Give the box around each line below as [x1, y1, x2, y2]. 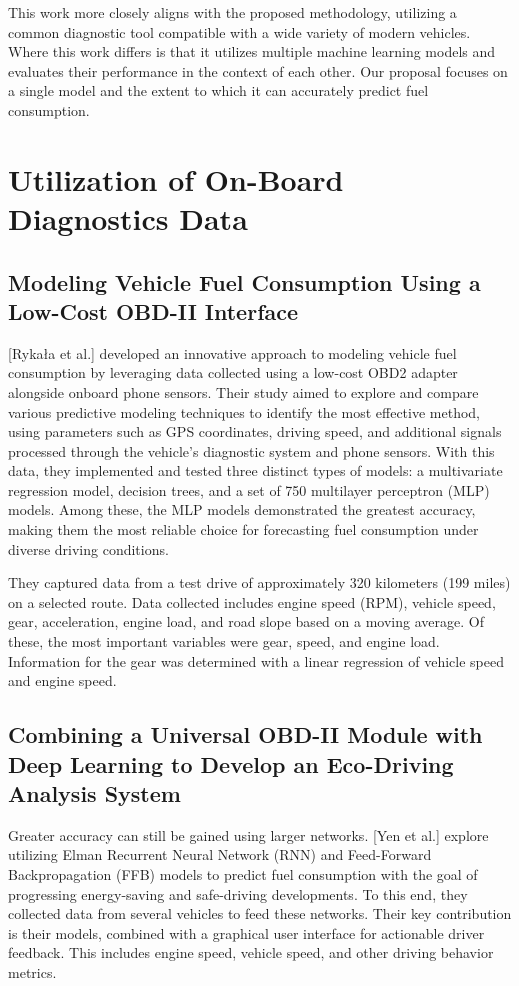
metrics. [8, 961, 57, 982]
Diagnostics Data [8, 197, 248, 238]
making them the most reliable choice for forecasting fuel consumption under [8, 519, 479, 540]
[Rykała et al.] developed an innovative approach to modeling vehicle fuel [8, 342, 457, 363]
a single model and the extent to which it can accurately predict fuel [8, 80, 429, 101]
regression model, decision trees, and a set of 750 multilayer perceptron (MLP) [8, 479, 490, 500]
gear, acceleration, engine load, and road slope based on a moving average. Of [8, 611, 484, 632]
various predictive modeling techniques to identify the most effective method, [8, 401, 481, 422]
